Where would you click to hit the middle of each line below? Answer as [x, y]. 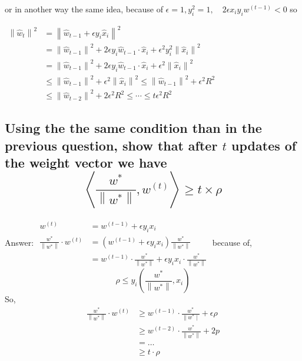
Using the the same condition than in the [133, 128]
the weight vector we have [86, 162]
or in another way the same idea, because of [84, 9]
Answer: [19, 243]
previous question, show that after [111, 145]
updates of [264, 145]
